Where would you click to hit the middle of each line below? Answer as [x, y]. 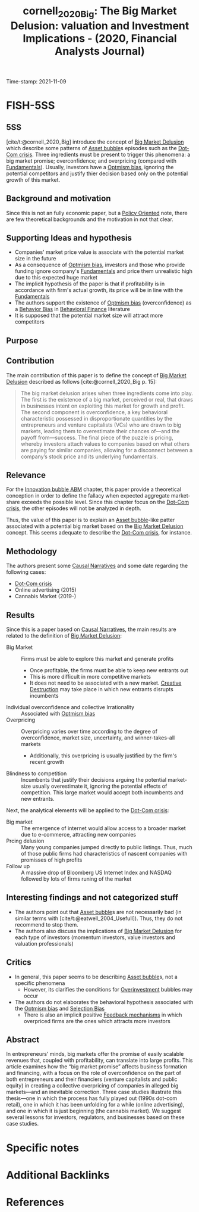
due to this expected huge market [56, 278]
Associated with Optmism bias [58, 714]
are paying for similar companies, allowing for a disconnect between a [107, 450]
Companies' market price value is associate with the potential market [99, 252]
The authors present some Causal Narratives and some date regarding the [97, 566]
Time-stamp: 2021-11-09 [36, 81]
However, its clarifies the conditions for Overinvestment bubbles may [108, 989]
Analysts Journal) [100, 51]
